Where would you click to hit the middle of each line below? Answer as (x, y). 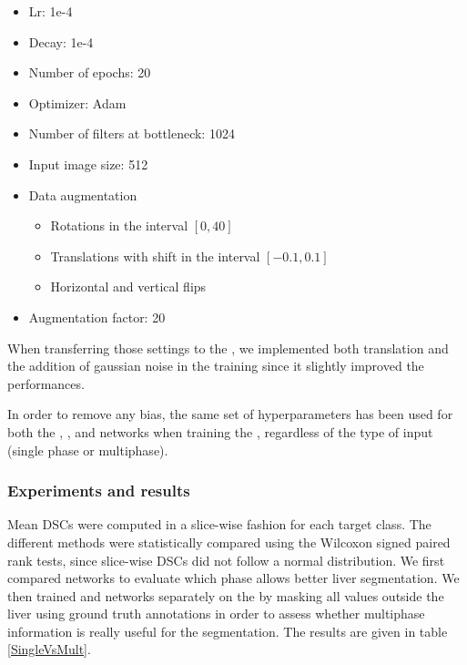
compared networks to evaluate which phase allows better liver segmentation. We (233, 578)
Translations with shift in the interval (155, 256)
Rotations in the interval (119, 225)
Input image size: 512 (88, 164)
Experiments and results (99, 491)
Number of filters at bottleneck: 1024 (132, 133)
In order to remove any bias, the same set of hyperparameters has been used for (230, 414)
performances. (46, 383)
